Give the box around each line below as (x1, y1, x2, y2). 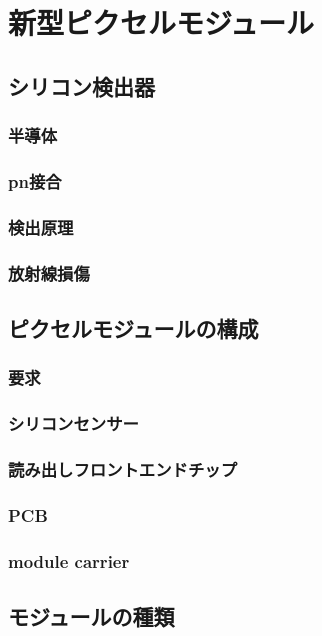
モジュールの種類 (8, 600, 175, 631)
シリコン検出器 (8, 70, 155, 101)
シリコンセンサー (8, 411, 139, 436)
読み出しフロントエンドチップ (8, 456, 238, 481)
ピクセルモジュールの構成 (8, 312, 259, 343)
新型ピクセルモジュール (8, 2, 315, 43)
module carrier (8, 548, 130, 573)
